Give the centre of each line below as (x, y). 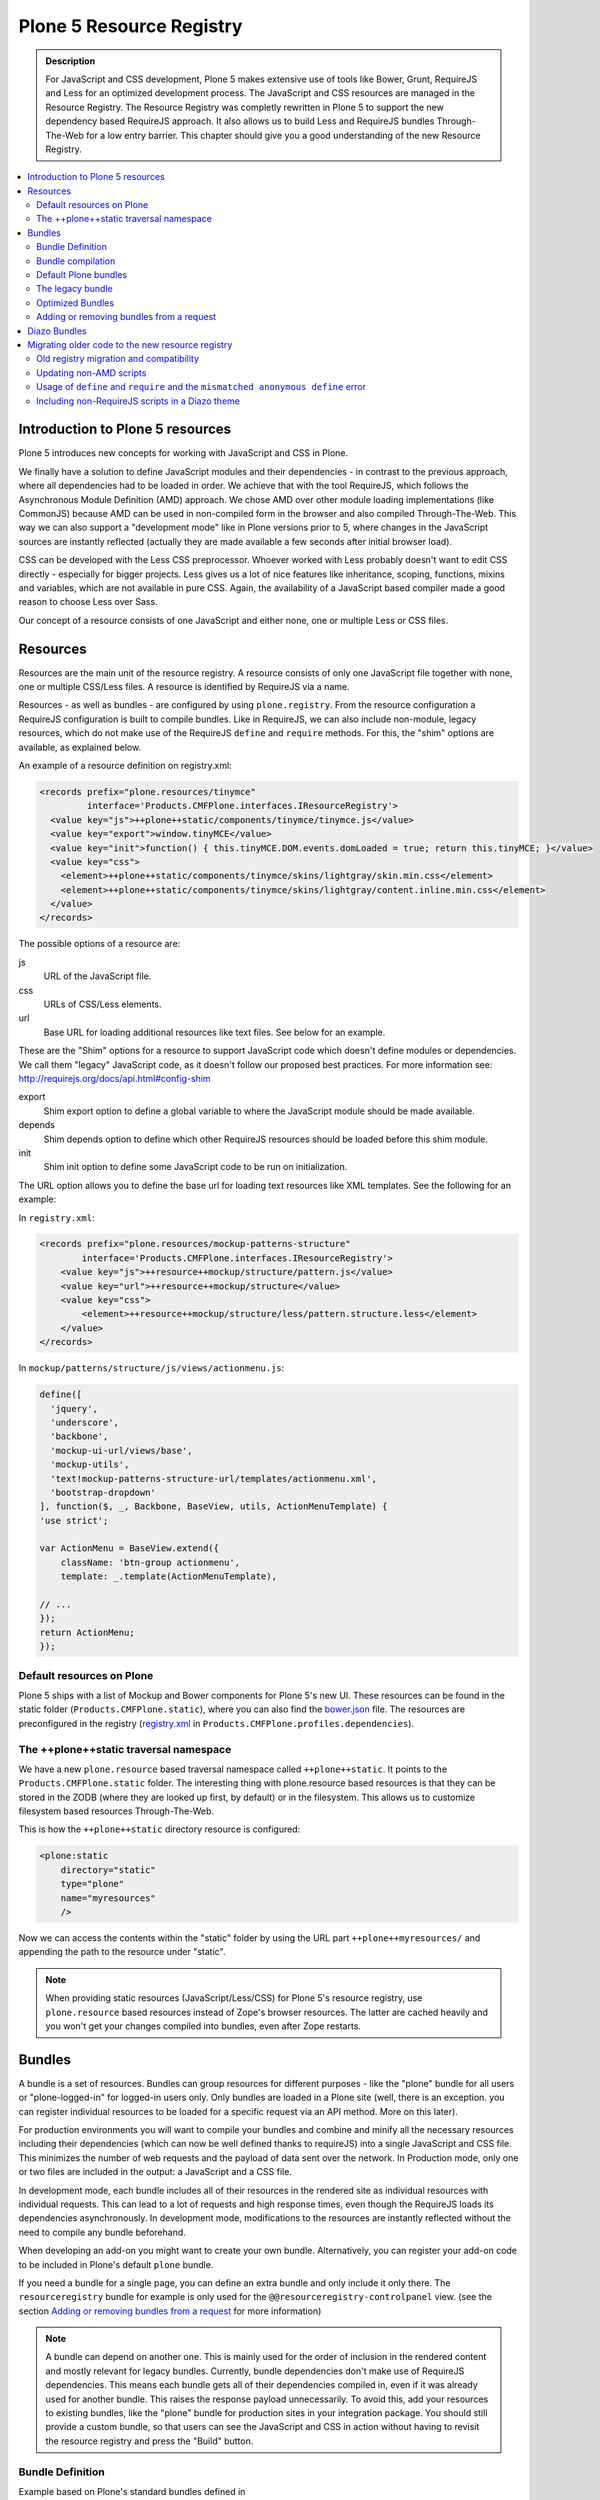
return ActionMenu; (87, 1632)
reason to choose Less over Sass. (88, 602)
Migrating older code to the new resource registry (130, 344)
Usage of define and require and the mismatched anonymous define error (201, 387)
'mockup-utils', (90, 1464)
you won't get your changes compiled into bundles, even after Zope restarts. (203, 2026)
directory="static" (108, 1869)
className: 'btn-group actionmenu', (150, 1562)
